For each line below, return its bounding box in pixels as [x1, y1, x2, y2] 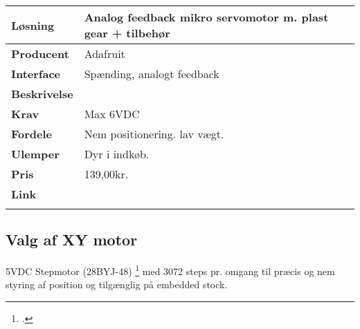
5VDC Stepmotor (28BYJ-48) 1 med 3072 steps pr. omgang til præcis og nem [6, 262, 335, 278]
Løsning [11, 17, 55, 33]
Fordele [11, 126, 53, 142]
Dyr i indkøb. [84, 146, 150, 162]
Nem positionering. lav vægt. [84, 126, 224, 142]
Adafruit [84, 46, 125, 62]
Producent [11, 46, 69, 62]
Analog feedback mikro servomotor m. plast [84, 9, 329, 25]
